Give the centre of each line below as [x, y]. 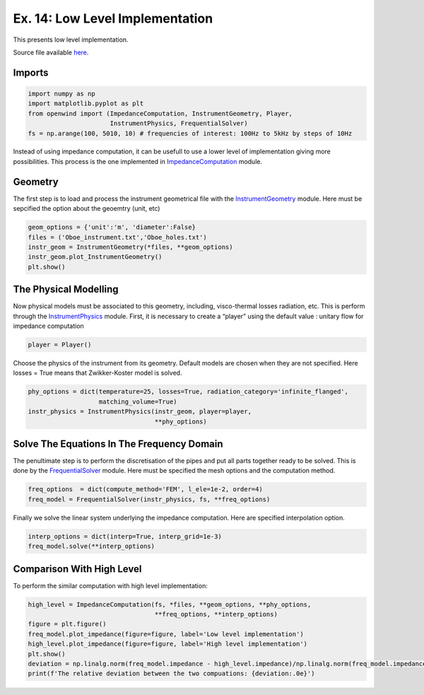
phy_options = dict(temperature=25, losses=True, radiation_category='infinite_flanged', [188, 392]
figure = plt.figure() [67, 624]
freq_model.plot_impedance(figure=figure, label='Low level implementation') [166, 634]
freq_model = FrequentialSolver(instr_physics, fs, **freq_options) [149, 499]
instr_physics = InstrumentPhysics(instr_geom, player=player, [140, 411]
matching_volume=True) [138, 402]
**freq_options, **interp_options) [216, 614]
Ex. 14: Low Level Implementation [113, 18]
